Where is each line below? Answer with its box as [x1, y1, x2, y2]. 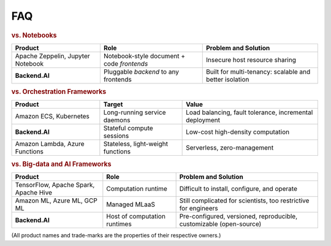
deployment [186, 116, 221, 125]
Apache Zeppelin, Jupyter [15, 52, 90, 60]
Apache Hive [15, 188, 52, 197]
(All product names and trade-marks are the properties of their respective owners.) [11, 232, 221, 239]
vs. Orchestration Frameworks [11, 88, 107, 96]
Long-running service [103, 108, 166, 117]
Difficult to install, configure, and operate [179, 185, 297, 193]
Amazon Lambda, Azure [15, 140, 85, 148]
